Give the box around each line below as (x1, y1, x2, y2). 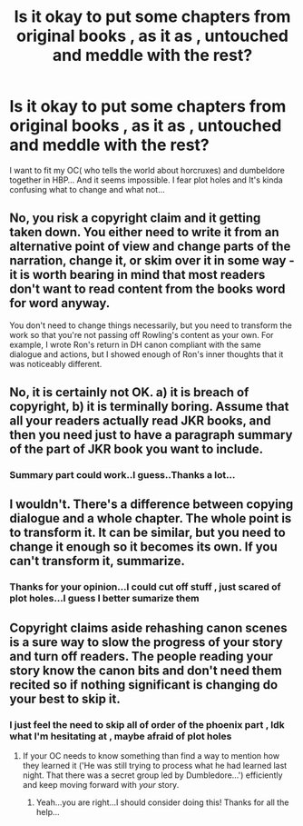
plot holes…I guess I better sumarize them (9, 592, 200, 605)
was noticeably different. (9, 358, 103, 369)
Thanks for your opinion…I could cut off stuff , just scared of (9, 581, 281, 593)
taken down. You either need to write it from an (9, 224, 279, 240)
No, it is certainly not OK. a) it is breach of (9, 384, 249, 401)
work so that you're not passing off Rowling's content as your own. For (9, 329, 274, 340)
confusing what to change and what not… (9, 184, 165, 194)
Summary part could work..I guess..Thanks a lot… (9, 469, 236, 482)
